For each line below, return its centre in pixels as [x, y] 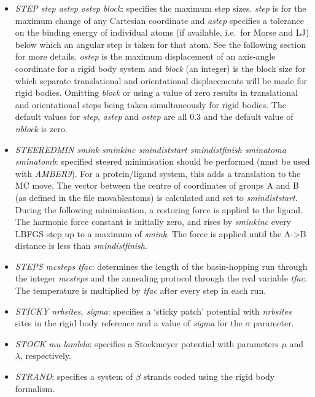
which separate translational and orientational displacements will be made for [161, 80]
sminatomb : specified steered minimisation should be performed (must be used [162, 161]
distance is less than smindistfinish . [81, 246]
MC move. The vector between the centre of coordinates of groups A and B [157, 185]
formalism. [35, 388]
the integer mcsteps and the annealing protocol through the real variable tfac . [161, 278]
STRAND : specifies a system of [74, 376]
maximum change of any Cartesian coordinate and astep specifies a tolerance [159, 20]
